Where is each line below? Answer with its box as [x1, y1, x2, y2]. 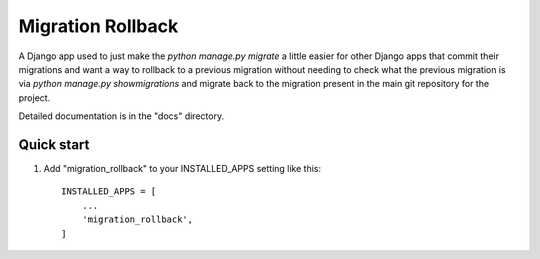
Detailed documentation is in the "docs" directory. [18, 110, 225, 122]
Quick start [18, 136, 90, 153]
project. [18, 91, 51, 104]
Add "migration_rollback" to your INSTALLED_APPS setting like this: [43, 163, 322, 175]
